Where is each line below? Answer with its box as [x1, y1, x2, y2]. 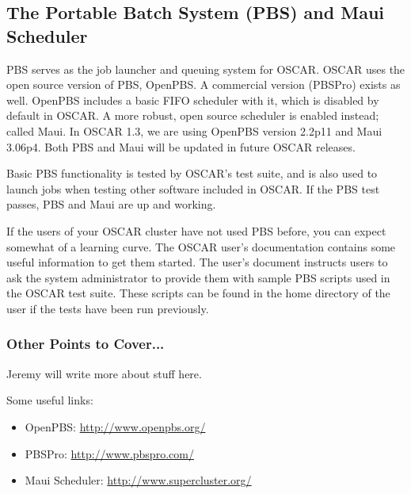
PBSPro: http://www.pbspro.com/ [25, 445, 194, 461]
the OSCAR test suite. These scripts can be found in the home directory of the [6, 285, 390, 301]
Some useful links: [6, 392, 93, 408]
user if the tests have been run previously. [6, 300, 209, 316]
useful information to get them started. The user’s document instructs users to [6, 254, 388, 270]
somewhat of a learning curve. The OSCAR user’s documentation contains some [6, 238, 396, 255]
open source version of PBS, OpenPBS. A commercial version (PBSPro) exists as [6, 76, 401, 93]
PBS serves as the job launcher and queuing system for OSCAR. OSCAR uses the [6, 60, 405, 77]
